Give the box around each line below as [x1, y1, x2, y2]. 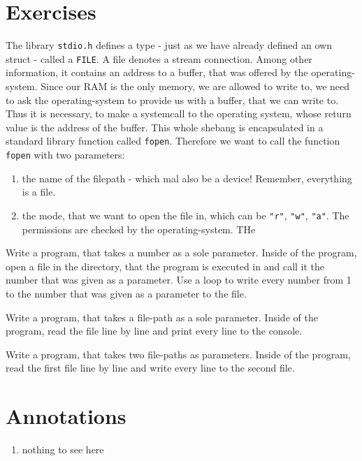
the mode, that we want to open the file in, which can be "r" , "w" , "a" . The [22, 207, 349, 222]
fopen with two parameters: [6, 147, 125, 162]
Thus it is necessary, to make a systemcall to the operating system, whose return [6, 106, 352, 121]
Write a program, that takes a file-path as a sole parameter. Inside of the [6, 309, 318, 324]
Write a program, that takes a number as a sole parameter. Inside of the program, [6, 245, 357, 260]
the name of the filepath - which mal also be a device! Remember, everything [22, 170, 352, 185]
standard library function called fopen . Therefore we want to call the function [6, 133, 340, 148]
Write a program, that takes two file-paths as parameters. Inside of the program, [6, 346, 351, 361]
